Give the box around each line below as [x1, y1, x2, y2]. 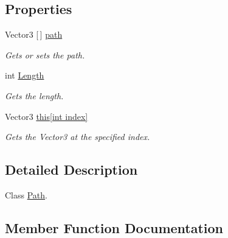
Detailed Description [5, 160, 138, 179]
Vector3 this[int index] [5, 110, 88, 122]
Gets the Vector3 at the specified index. [5, 130, 150, 143]
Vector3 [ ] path [5, 28, 63, 41]
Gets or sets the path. [5, 48, 85, 61]
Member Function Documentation [5, 218, 224, 237]
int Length [5, 69, 44, 82]
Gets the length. [5, 89, 64, 102]
